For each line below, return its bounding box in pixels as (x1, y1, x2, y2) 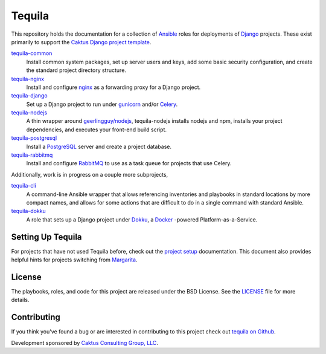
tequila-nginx (11, 75, 45, 82)
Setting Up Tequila (11, 232, 82, 242)
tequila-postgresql (11, 134, 57, 142)
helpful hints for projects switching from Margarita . (11, 256, 138, 263)
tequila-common (11, 50, 53, 57)
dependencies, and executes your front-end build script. (26, 126, 167, 133)
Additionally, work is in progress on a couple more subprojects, (11, 171, 168, 178)
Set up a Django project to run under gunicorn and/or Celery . (26, 100, 178, 108)
